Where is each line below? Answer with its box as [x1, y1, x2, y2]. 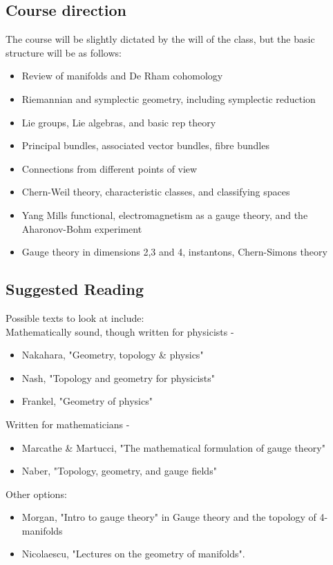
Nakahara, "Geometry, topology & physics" [21, 347, 204, 362]
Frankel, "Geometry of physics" [21, 394, 153, 408]
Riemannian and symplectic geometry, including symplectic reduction [21, 91, 316, 106]
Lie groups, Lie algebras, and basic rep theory [21, 115, 216, 129]
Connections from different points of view [21, 161, 198, 175]
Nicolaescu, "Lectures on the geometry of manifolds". [21, 546, 245, 561]
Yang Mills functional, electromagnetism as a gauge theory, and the [21, 207, 308, 222]
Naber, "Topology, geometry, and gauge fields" [21, 463, 217, 478]
